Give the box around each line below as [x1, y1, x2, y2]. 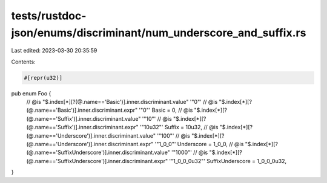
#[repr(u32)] [24, 74, 63, 81]
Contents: [11, 58, 36, 65]
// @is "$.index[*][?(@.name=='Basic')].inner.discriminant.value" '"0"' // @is [26, 98, 218, 106]
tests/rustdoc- [11, 9, 87, 22]
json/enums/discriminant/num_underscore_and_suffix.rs [11, 26, 306, 39]
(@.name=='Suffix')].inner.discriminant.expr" [26, 124, 139, 131]
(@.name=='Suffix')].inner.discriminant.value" [26, 115, 141, 122]
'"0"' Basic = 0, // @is [139, 106, 193, 114]
